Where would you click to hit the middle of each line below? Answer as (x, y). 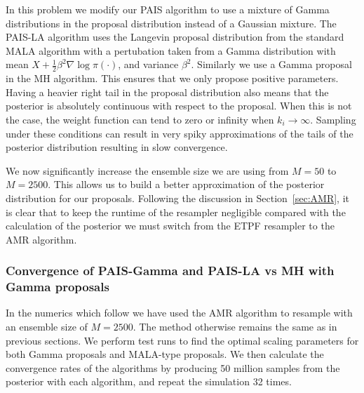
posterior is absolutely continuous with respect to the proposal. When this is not (179, 106)
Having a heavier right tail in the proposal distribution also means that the (167, 92)
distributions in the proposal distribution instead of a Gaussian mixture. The (171, 23)
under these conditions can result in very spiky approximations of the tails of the (180, 133)
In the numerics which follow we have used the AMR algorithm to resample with (179, 313)
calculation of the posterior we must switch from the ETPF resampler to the (170, 226)
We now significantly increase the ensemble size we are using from (147, 170)
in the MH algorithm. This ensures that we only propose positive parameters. (172, 78)
